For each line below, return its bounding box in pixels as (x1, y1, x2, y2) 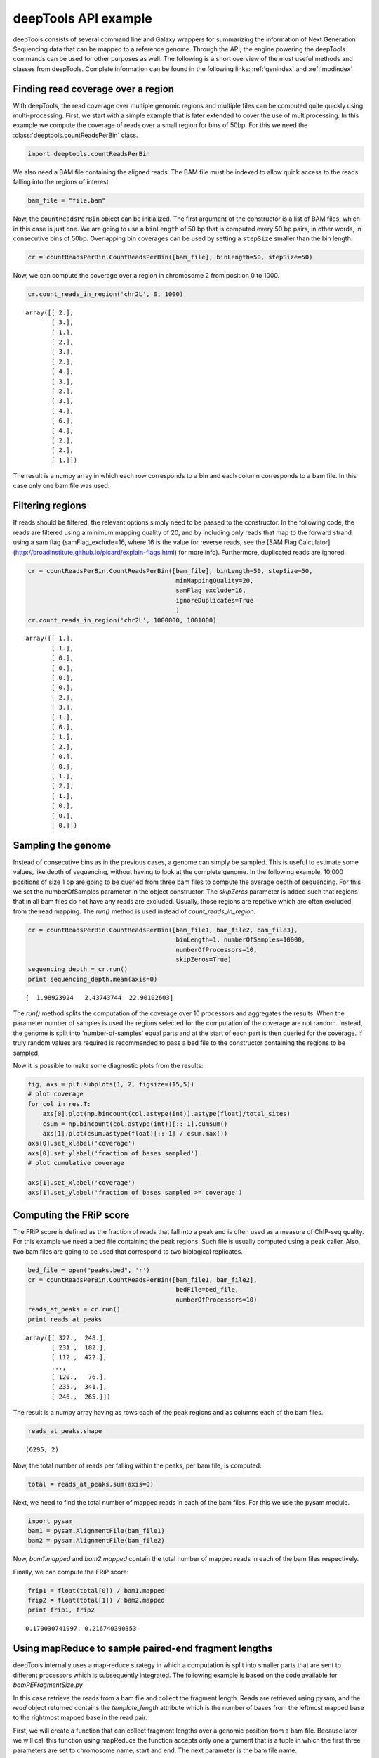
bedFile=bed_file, (175, 1285, 239, 1294)
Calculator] (298, 538, 331, 546)
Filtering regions (13, 500, 87, 512)
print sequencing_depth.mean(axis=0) (27, 975, 158, 983)
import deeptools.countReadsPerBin (27, 150, 150, 158)
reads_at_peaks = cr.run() (27, 1305, 121, 1314)
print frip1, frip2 (27, 1606, 95, 1614)
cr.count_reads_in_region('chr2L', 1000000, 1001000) (27, 616, 217, 624)
